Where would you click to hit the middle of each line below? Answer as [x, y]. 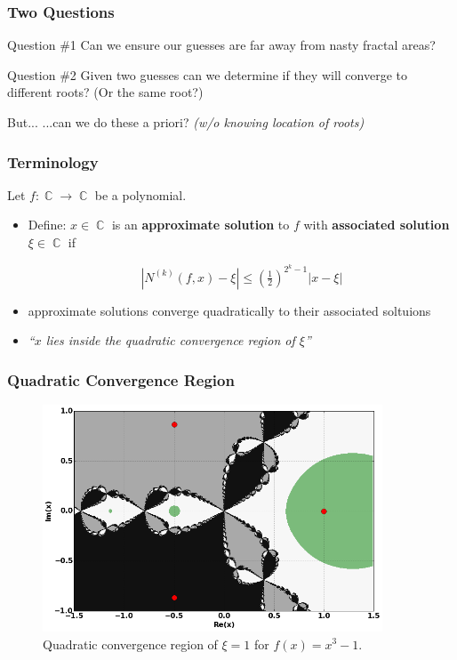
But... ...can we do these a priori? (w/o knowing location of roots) [186, 122]
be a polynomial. [140, 194]
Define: [47, 225]
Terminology [53, 161]
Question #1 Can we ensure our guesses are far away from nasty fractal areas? [221, 45]
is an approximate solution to [200, 225]
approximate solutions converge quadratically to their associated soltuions [229, 310]
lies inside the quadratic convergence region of [170, 340]
